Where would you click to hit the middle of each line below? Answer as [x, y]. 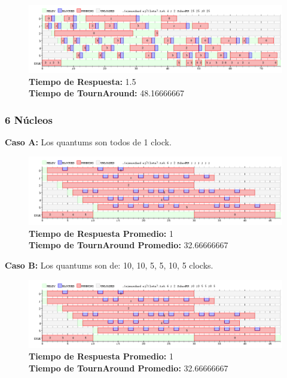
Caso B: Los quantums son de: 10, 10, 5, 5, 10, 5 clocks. [109, 265]
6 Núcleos [29, 119]
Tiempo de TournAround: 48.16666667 [107, 93]
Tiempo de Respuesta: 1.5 [83, 81]
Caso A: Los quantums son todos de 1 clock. [88, 142]
